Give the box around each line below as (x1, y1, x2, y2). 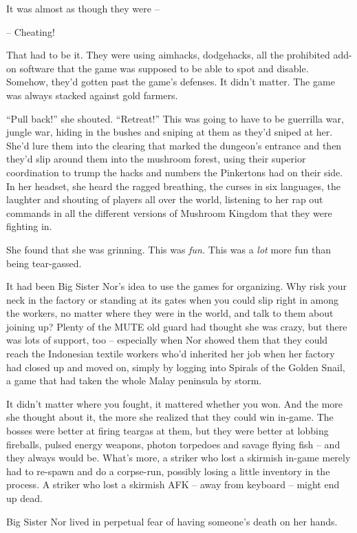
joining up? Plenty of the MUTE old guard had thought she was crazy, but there (6, 319, 347, 333)
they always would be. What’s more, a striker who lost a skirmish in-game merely (6, 450, 351, 465)
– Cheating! (6, 24, 55, 39)
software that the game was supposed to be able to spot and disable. (19, 61, 309, 75)
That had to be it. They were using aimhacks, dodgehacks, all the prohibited (6, 48, 330, 62)
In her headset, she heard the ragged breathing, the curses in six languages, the (6, 178, 340, 193)
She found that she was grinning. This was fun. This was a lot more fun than (6, 242, 331, 256)
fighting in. (6, 219, 52, 233)
